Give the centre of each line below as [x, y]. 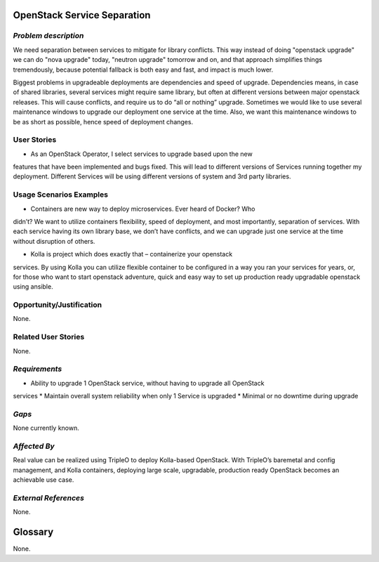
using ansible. [33, 287]
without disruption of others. [54, 241]
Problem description [48, 36]
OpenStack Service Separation [82, 15]
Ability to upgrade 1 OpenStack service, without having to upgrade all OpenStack [147, 383]
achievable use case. [44, 480]
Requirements [38, 369]
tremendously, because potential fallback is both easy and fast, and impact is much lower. [143, 70]
